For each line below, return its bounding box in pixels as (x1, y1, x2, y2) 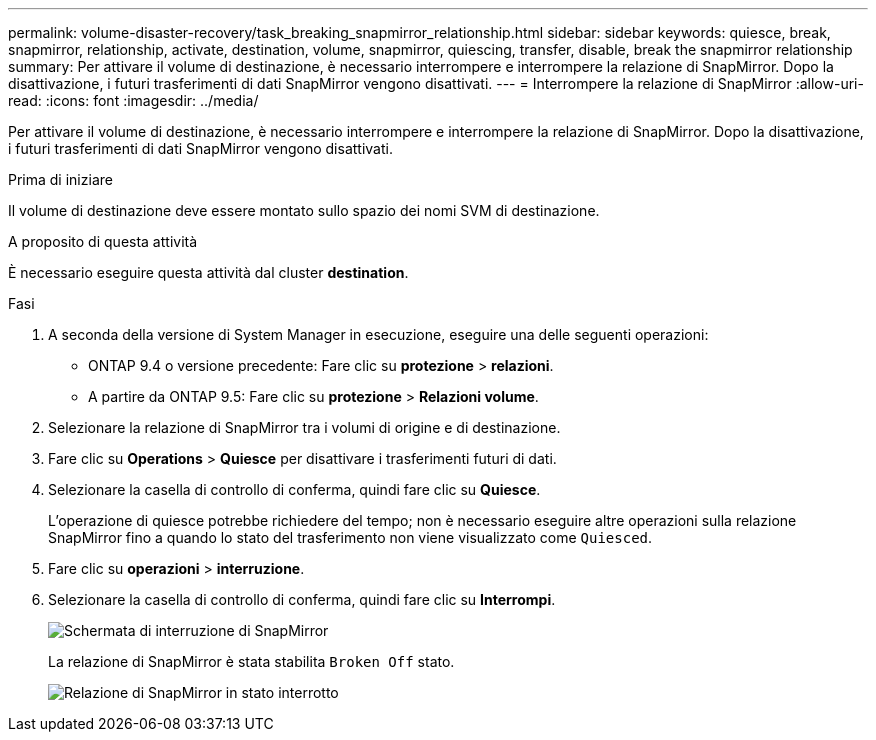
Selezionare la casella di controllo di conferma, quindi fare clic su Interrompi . (48, 591, 556, 608)
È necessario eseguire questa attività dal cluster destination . (8, 264, 409, 281)
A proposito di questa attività (8, 233, 198, 250)
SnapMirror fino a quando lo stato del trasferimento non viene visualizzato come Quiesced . (48, 529, 653, 546)
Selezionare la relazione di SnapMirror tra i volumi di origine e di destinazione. (48, 419, 561, 436)
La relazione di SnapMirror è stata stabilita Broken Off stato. (48, 653, 455, 670)
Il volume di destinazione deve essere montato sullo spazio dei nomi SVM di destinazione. (8, 202, 600, 219)
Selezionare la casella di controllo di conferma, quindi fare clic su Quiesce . (48, 481, 541, 498)
